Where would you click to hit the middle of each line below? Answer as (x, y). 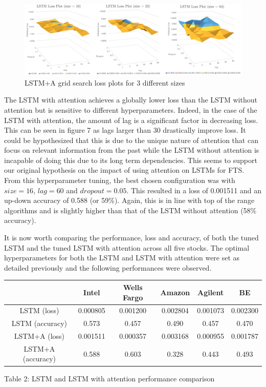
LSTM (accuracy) (39, 323)
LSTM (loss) (39, 310)
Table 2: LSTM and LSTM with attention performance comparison (109, 378)
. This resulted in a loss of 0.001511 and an (194, 190)
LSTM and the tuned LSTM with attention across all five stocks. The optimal (127, 247)
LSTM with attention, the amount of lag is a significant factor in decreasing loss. (131, 120)
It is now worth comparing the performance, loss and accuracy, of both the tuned (131, 238)
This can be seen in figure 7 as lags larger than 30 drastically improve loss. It (125, 130)
